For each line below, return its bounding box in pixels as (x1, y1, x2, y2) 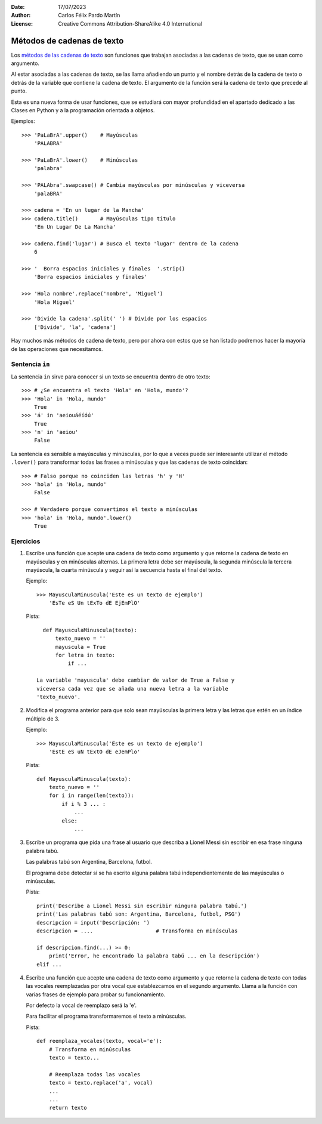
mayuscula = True (55, 643, 106, 650)
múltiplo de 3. (26, 715, 60, 722)
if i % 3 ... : (61, 800, 106, 807)
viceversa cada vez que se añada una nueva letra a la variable (36, 685, 229, 692)
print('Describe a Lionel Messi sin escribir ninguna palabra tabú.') (36, 902, 247, 909)
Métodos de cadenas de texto (11, 36, 124, 46)
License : (11, 20, 33, 27)
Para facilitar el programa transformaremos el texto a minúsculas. (26, 1012, 187, 1020)
